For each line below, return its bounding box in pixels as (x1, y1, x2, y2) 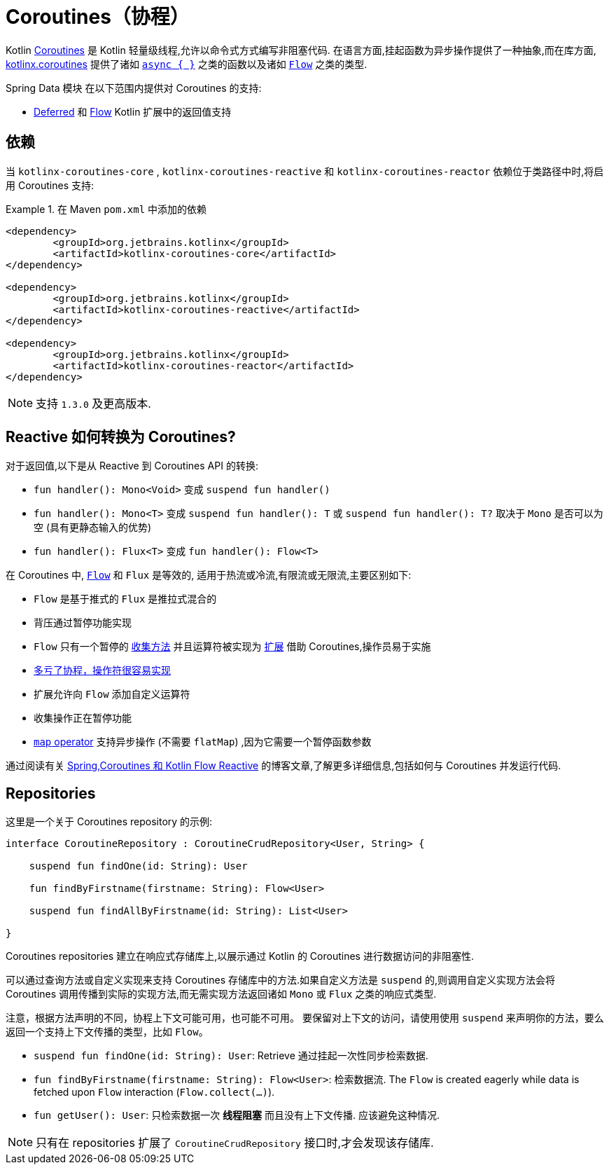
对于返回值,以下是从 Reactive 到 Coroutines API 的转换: (6, 460, 258, 472)
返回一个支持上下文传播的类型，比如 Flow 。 (6, 1026, 209, 1038)
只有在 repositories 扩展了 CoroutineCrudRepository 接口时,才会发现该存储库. (36, 1136, 434, 1150)
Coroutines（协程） (6, 5, 190, 29)
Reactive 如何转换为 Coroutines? (6, 428, 236, 446)
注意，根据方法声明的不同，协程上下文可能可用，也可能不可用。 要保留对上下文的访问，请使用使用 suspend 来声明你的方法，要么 (6, 1012, 604, 1024)
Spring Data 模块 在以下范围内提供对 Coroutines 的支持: (6, 81, 262, 94)
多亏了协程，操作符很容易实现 (34, 664, 171, 677)
